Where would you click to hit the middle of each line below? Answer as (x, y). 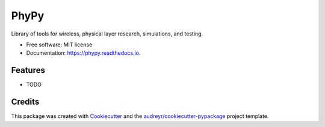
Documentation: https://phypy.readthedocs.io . (83, 53)
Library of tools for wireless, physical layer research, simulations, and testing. (107, 34)
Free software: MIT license (59, 45)
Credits (25, 102)
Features (28, 70)
